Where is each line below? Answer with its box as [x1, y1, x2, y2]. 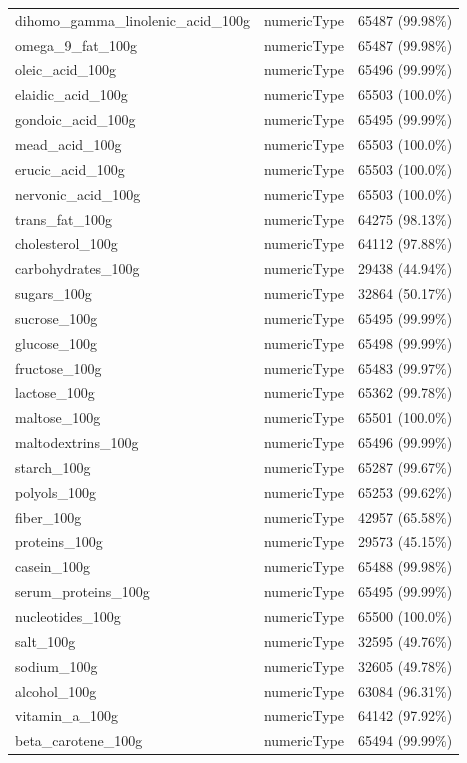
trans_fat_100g [15, 208, 112, 229]
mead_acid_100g [15, 133, 122, 154]
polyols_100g [15, 481, 96, 502]
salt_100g [15, 630, 76, 651]
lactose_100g [15, 382, 95, 403]
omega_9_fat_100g [15, 34, 138, 55]
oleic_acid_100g [15, 59, 117, 80]
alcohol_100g [15, 680, 97, 701]
